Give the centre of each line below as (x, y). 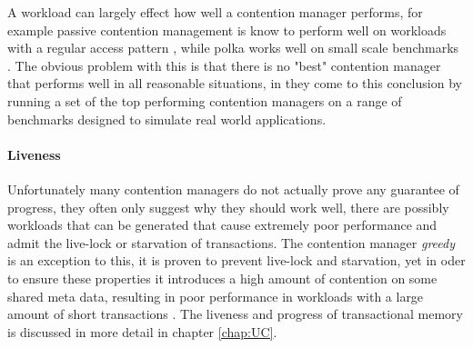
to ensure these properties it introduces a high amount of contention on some (222, 278)
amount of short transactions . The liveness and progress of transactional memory (235, 314)
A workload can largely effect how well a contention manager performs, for (215, 12)
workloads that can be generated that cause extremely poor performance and (222, 225)
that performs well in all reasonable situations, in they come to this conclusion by (235, 83)
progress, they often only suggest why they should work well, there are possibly (228, 207)
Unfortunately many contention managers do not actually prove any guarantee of (233, 189)
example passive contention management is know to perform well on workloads (227, 30)
